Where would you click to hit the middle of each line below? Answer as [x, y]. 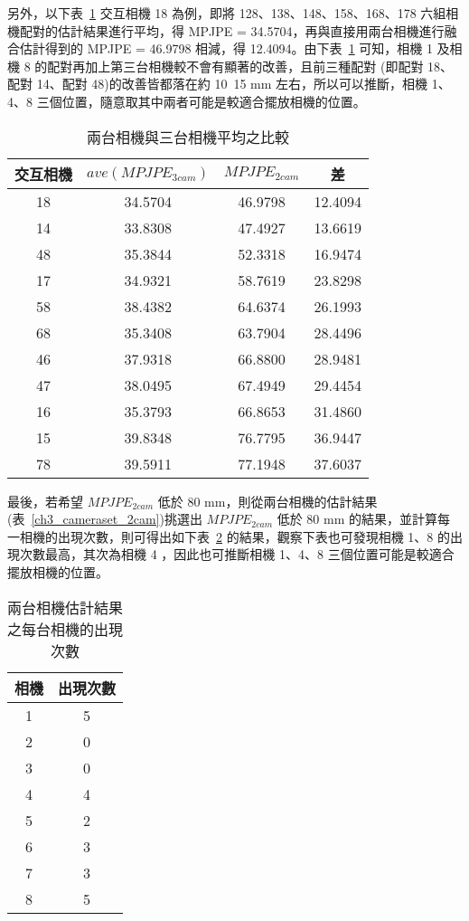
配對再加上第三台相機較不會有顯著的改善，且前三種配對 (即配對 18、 [250, 66]
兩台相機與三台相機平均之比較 [188, 137]
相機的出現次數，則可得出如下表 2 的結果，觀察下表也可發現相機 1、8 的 [234, 536]
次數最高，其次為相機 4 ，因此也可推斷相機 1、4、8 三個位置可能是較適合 [237, 554]
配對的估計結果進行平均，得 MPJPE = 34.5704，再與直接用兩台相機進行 [232, 30]
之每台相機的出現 [66, 629]
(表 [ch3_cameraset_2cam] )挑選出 [105, 519]
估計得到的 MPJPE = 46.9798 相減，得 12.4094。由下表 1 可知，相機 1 [226, 48]
